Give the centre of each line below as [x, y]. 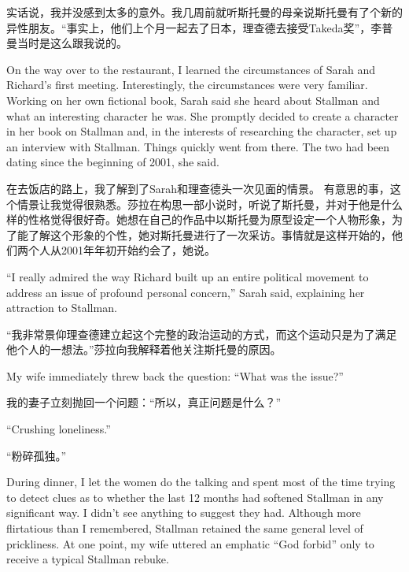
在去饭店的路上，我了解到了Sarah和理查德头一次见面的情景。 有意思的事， [198, 188]
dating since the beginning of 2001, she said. [113, 162]
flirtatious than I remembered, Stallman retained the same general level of [185, 528]
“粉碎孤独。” [37, 455]
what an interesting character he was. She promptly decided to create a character [203, 115]
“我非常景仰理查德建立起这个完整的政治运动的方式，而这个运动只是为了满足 [202, 334]
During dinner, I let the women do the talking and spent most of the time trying [201, 482]
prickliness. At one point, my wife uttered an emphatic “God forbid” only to [190, 543]
